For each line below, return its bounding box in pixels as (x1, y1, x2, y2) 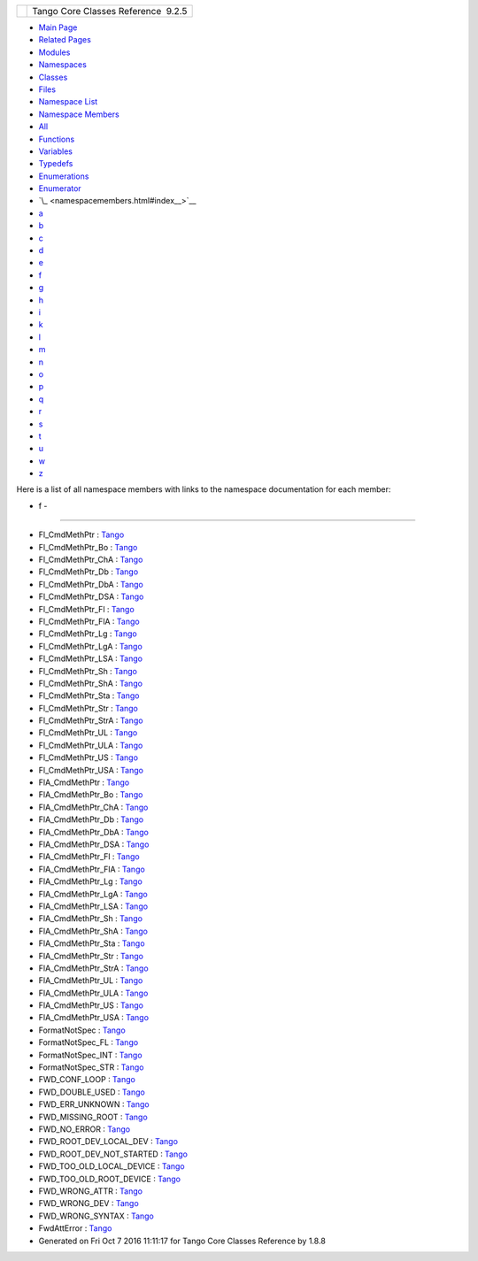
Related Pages (38, 35, 92, 45)
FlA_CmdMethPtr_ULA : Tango (38, 988, 149, 998)
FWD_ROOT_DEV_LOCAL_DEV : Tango (38, 1136, 179, 1147)
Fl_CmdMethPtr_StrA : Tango (38, 715, 143, 726)
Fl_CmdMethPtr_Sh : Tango (38, 665, 137, 676)
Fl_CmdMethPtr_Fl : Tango (38, 604, 135, 614)
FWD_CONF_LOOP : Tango (38, 1074, 136, 1085)
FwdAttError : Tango (38, 1223, 112, 1234)
